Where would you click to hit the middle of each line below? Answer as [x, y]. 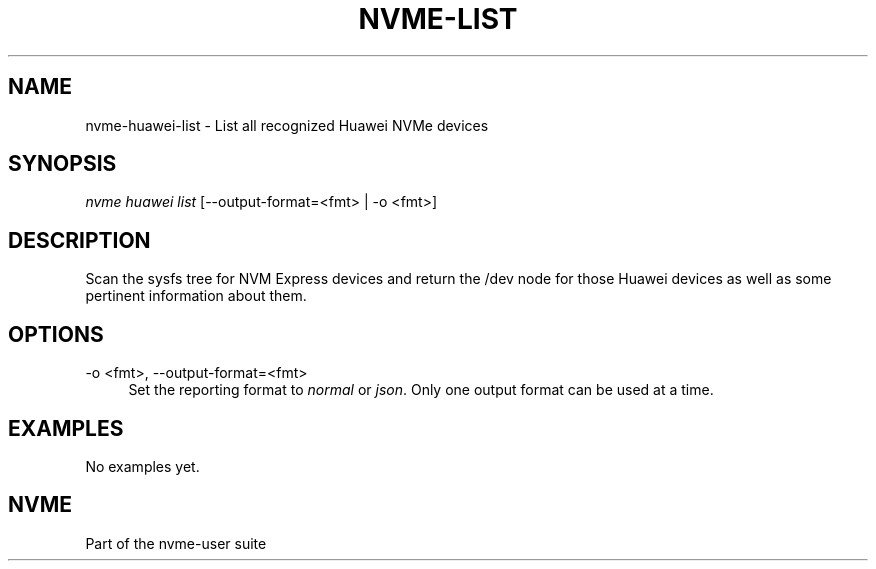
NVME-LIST [438, 19]
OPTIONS [56, 334]
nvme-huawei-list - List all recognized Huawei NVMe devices [287, 125]
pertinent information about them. [196, 296]
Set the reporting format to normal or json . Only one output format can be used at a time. [421, 390]
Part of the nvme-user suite [176, 543]
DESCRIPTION [79, 240]
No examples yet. [142, 466]
